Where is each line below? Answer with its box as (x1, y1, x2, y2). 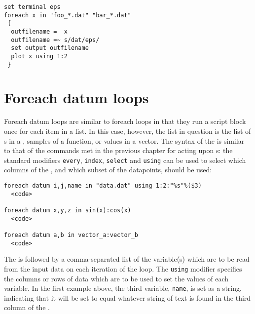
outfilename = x (11, 28, 68, 35)
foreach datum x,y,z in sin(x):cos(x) (4, 206, 131, 214)
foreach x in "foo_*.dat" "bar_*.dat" (4, 11, 131, 19)
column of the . (4, 302, 50, 313)
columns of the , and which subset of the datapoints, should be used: (4, 164, 212, 175)
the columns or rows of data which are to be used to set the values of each (4, 273, 229, 283)
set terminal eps (4, 3, 61, 10)
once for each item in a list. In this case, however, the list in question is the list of (4, 125, 251, 136)
